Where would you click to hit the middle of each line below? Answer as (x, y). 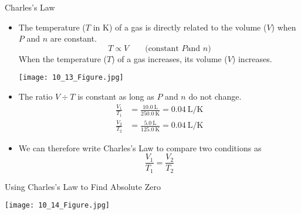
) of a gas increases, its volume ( (170, 58)
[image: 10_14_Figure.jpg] (57, 205)
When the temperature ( (62, 58)
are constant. (73, 38)
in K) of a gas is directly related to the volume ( (180, 27)
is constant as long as (116, 96)
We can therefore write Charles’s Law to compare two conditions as (140, 147)
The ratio (35, 96)
